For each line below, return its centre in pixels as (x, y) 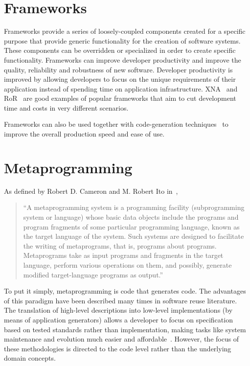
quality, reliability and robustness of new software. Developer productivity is (118, 69)
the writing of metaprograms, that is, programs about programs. (120, 245)
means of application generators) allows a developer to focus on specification (118, 319)
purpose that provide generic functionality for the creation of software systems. (122, 40)
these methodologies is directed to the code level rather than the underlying (118, 348)
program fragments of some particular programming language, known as (131, 226)
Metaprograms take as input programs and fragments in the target (123, 255)
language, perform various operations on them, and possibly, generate (127, 264)
